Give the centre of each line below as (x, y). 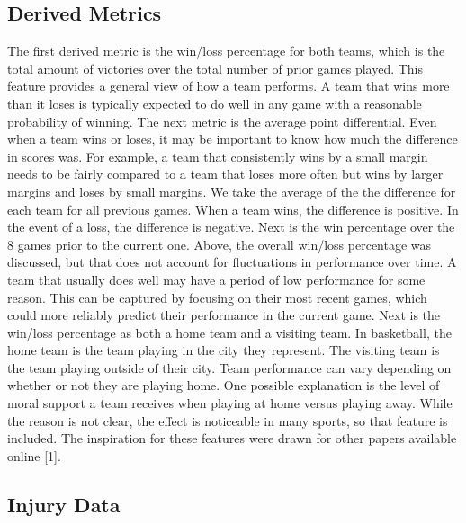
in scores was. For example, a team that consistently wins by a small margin (218, 156)
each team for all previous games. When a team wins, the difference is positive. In (233, 209)
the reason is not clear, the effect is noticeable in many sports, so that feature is (228, 420)
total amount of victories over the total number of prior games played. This (215, 68)
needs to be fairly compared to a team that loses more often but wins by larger (225, 174)
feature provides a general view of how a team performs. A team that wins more (229, 86)
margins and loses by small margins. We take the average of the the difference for (232, 191)
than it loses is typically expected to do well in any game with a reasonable (215, 103)
